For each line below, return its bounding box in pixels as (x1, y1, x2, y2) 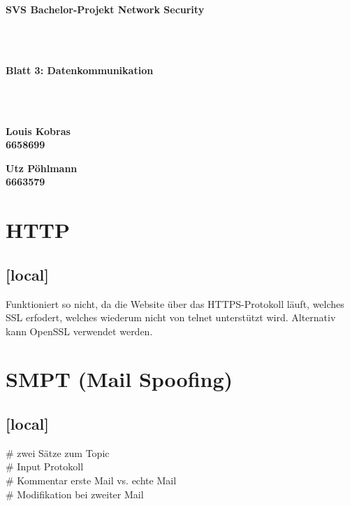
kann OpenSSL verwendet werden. (6, 323, 153, 338)
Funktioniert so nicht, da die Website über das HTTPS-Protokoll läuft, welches (6, 296, 344, 311)
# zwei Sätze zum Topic (6, 445, 110, 460)
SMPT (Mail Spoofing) (6, 365, 233, 393)
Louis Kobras (6, 123, 71, 138)
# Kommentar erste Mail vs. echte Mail (6, 473, 177, 488)
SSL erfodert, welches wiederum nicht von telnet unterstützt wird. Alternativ (6, 310, 336, 325)
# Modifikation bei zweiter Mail (6, 486, 144, 501)
